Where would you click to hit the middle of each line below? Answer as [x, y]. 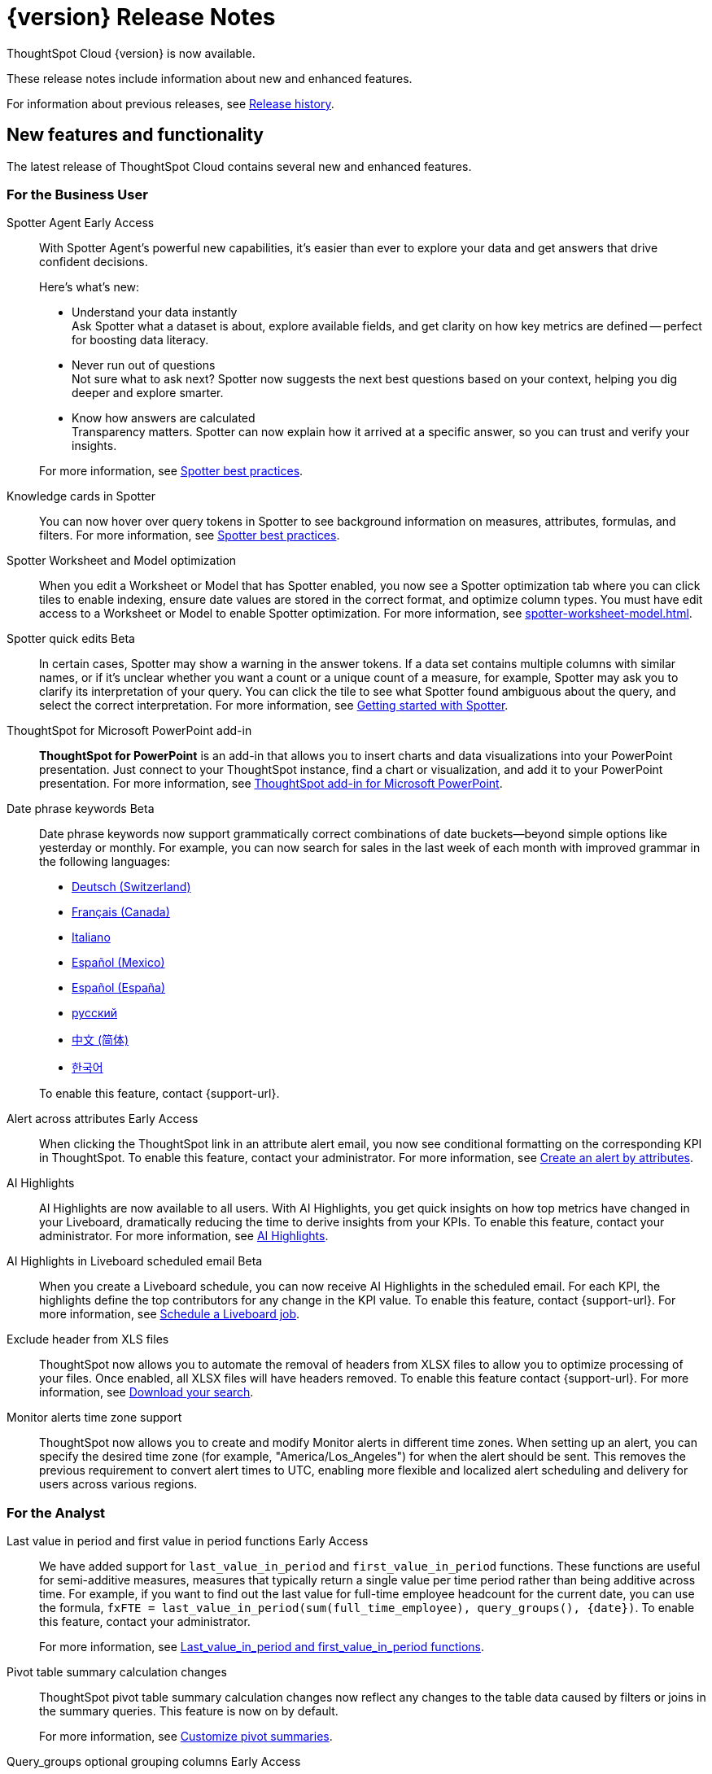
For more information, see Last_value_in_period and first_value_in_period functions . [262, 1647]
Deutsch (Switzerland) [131, 887]
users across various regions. [118, 1484]
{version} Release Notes [141, 17]
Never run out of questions [144, 365]
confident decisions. [94, 262]
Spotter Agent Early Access [81, 223]
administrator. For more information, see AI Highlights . [184, 1236]
